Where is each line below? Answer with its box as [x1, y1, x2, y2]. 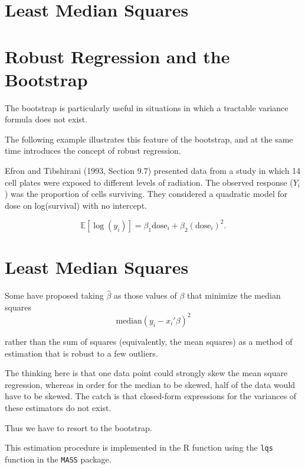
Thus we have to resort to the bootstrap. [5, 421, 152, 434]
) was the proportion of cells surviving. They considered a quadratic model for [5, 187, 288, 200]
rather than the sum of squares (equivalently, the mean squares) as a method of [5, 335, 293, 347]
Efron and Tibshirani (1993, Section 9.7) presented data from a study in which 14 [5, 164, 301, 177]
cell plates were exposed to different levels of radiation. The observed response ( [5, 176, 293, 188]
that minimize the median [187, 289, 281, 302]
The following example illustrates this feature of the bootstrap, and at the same [5, 132, 293, 145]
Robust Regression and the [5, 44, 230, 68]
